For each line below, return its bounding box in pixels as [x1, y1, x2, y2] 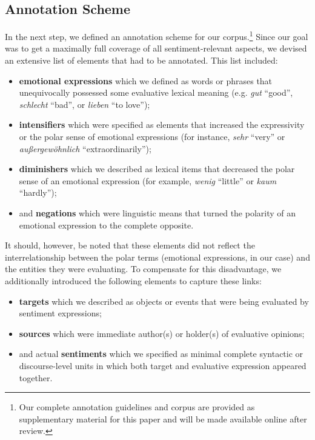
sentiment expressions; [19, 307, 102, 319]
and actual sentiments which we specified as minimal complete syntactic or [19, 347, 303, 360]
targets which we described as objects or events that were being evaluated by [19, 295, 309, 307]
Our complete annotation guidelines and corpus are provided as [19, 401, 255, 413]
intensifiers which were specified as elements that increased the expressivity [19, 118, 305, 131]
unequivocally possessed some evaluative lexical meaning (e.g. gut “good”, [19, 86, 293, 99]
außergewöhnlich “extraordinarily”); [19, 142, 151, 155]
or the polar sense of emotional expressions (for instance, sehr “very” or [19, 130, 285, 143]
